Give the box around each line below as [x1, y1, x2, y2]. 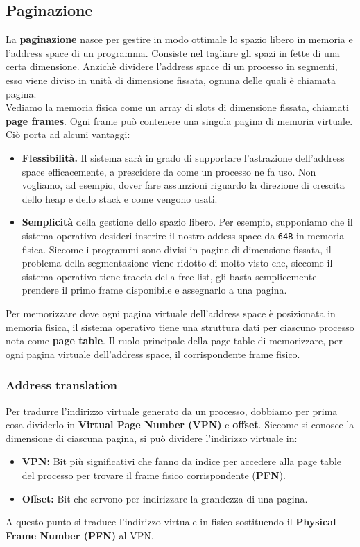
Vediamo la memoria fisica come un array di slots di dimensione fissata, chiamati [6, 100, 349, 115]
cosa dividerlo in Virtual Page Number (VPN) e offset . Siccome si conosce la [6, 417, 354, 432]
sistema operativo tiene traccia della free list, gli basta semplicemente [22, 269, 317, 283]
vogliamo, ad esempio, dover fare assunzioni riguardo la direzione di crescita [22, 178, 345, 192]
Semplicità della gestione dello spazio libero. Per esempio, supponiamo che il [22, 214, 353, 229]
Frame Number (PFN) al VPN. [6, 528, 154, 542]
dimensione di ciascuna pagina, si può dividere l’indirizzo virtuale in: [6, 430, 298, 445]
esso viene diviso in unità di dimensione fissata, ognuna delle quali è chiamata [6, 72, 336, 87]
